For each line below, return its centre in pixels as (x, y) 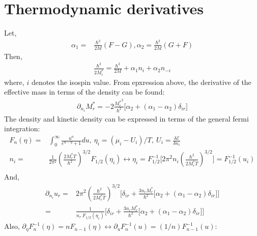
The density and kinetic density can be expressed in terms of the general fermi (126, 118)
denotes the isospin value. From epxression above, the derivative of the (141, 82)
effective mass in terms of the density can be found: (84, 92)
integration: (22, 128)
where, (14, 82)
